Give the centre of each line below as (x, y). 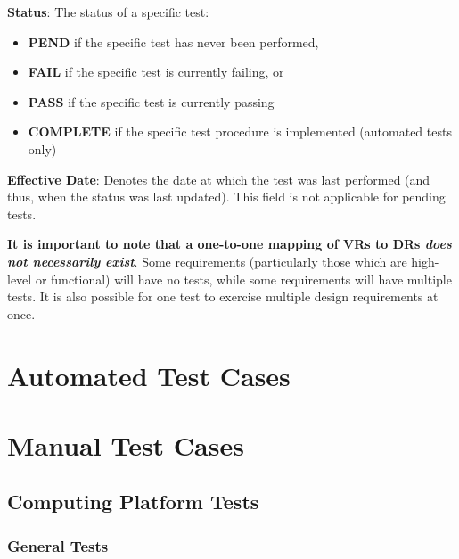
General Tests (58, 545)
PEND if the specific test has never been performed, (173, 41)
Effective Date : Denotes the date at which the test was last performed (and (219, 179)
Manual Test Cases (126, 444)
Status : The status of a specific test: (108, 12)
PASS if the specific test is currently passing (151, 101)
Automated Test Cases (149, 375)
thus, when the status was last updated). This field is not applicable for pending (226, 197)
